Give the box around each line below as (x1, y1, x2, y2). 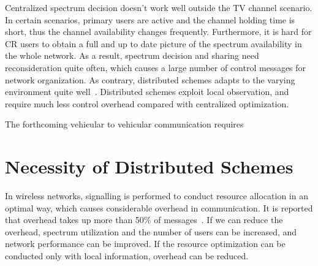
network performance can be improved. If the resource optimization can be (5, 237, 286, 250)
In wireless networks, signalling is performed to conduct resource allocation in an (5, 189, 308, 202)
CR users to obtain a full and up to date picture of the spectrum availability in (5, 37, 302, 50)
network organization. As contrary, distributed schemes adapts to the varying (5, 73, 295, 86)
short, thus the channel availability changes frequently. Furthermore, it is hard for (5, 25, 312, 38)
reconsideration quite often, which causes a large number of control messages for (5, 61, 306, 74)
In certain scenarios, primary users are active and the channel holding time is (5, 13, 295, 26)
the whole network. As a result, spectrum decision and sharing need (5, 49, 259, 62)
